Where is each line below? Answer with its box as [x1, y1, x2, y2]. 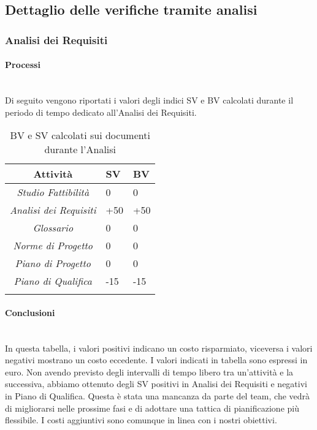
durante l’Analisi [44, 142, 116, 157]
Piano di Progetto [15, 256, 91, 271]
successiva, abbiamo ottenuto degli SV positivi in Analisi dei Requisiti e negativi [5, 377, 307, 390]
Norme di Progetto [13, 238, 93, 253]
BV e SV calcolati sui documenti [10, 128, 150, 143]
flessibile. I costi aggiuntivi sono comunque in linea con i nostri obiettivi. [5, 413, 277, 426]
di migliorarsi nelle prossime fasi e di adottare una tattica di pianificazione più [5, 401, 299, 414]
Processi [5, 58, 40, 71]
